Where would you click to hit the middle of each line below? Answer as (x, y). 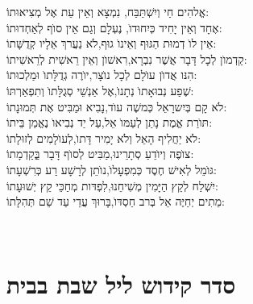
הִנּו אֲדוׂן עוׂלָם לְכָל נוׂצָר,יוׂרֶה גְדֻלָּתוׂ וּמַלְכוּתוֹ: (102, 75)
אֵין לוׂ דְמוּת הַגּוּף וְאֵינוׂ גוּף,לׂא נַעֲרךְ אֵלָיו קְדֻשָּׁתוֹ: (112, 43)
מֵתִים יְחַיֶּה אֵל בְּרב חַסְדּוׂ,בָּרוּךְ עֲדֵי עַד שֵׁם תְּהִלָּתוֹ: (116, 201)
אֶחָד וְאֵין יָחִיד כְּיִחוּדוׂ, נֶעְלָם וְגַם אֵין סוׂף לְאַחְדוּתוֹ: (114, 27)
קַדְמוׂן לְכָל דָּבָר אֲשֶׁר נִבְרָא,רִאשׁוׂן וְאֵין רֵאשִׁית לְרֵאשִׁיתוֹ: (127, 58)
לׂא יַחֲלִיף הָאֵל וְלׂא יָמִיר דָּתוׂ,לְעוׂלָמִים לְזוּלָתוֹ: (104, 137)
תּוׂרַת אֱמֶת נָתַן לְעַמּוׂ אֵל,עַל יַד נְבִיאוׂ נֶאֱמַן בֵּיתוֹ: (110, 122)
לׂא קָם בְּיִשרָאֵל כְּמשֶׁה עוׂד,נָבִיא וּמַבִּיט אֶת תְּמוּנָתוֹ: (117, 106)
